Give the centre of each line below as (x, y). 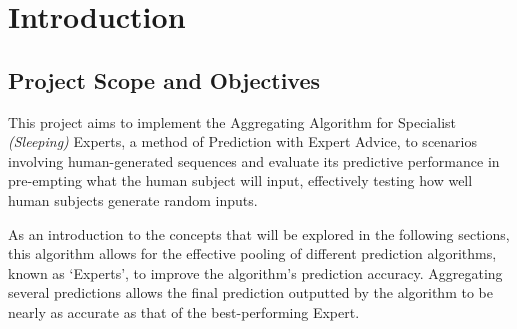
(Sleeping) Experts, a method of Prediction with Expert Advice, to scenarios (242, 141)
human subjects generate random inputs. (133, 199)
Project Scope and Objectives (164, 79)
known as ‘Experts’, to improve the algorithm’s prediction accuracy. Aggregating (255, 272)
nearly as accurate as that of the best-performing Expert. (184, 311)
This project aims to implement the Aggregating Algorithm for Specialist (232, 121)
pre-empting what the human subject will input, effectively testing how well (240, 180)
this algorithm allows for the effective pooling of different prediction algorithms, (252, 253)
